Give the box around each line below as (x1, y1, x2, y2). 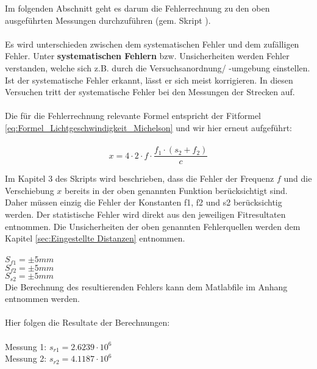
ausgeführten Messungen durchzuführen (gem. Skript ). (5, 13, 211, 26)
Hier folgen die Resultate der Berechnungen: (5, 316, 170, 329)
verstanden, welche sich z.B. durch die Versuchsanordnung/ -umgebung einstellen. (5, 61, 310, 74)
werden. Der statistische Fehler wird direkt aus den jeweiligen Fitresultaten (5, 207, 286, 220)
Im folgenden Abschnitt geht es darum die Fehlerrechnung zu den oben (5, 2, 270, 14)
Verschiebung (5, 184, 54, 196)
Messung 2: (5, 352, 47, 365)
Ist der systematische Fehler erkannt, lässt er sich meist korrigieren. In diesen (5, 73, 293, 86)
